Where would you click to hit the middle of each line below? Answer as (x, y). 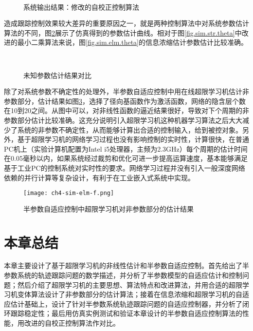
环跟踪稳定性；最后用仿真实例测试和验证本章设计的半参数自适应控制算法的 (123, 313)
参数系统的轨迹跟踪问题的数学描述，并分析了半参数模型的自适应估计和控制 (123, 275)
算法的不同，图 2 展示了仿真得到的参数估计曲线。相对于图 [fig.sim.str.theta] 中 (123, 32)
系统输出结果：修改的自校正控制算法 (81, 7)
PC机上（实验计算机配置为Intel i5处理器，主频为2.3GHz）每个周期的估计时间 (126, 148)
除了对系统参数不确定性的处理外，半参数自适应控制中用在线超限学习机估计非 (126, 91)
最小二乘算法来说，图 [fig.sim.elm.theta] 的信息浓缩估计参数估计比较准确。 (132, 42)
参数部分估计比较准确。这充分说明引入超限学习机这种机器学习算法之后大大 (123, 120)
